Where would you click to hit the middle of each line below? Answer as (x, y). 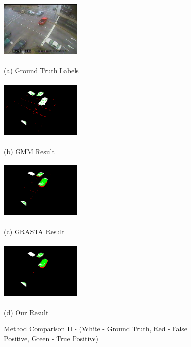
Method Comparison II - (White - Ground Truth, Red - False (96, 329)
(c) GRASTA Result (34, 232)
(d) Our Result (26, 312)
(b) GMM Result (29, 151)
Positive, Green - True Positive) (51, 338)
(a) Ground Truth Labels (41, 70)
